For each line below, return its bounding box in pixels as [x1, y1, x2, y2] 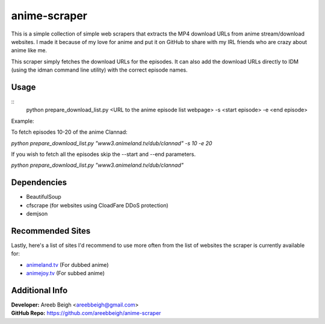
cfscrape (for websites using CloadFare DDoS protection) [26, 202, 169, 209]
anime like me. [11, 47, 48, 54]
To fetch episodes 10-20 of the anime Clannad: [11, 128, 128, 136]
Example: [11, 117, 34, 125]
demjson [26, 210, 48, 217]
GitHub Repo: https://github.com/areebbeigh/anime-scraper [11, 310, 161, 317]
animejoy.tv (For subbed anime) [26, 270, 105, 277]
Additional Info [11, 285, 68, 295]
